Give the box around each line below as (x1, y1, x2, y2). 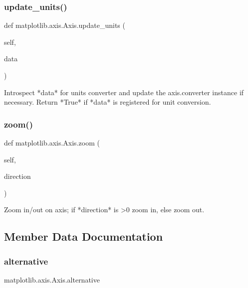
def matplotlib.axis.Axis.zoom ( (4, 138, 100, 147)
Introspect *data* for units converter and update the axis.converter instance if (4, 87, 244, 97)
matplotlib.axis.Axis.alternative (4, 274, 100, 285)
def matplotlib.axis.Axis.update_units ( (4, 20, 125, 30)
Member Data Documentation (4, 229, 163, 244)
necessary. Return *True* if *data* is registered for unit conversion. (4, 97, 211, 107)
